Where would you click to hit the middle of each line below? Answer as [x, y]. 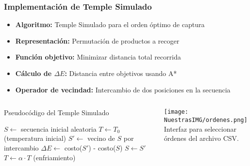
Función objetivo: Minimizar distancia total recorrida [98, 57]
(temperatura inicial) [35, 138]
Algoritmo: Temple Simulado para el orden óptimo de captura [110, 24]
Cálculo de [33, 73]
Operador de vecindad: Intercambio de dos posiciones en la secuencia [123, 89]
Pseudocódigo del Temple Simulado [57, 113]
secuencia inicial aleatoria [58, 128]
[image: [176, 112]
